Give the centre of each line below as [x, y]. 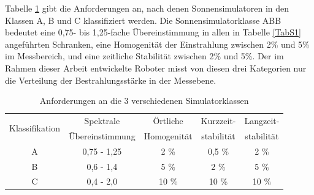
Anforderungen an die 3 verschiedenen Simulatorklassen [144, 101]
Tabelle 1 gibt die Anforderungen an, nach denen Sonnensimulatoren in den [147, 8]
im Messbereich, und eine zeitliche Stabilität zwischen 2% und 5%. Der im [144, 56]
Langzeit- [262, 120]
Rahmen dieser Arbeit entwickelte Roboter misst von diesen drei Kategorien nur [156, 68]
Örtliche [168, 120]
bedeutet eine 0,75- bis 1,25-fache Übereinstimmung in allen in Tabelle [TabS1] [153, 32]
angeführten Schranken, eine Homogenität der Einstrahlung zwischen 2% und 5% [157, 44]
